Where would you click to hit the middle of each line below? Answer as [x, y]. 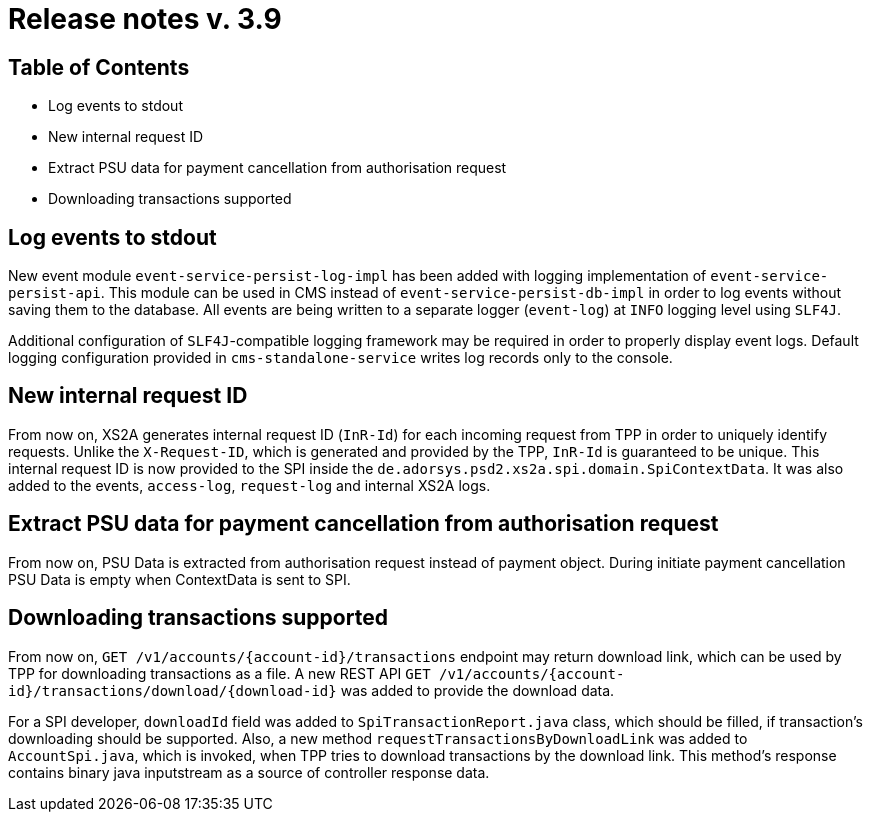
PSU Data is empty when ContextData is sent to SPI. [179, 579]
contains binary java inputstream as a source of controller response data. [249, 772]
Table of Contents [99, 67]
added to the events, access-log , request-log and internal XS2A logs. [249, 485]
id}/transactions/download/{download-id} [172, 690]
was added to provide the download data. [477, 690]
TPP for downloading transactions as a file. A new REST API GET [219, 673]
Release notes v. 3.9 [145, 19]
